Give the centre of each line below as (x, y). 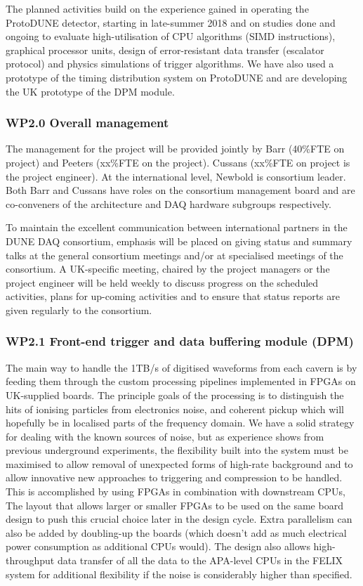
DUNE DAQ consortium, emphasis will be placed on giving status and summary (179, 241)
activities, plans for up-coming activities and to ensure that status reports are (173, 296)
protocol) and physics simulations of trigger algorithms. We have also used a (170, 64)
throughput (30, 560)
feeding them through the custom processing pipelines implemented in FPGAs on (181, 381)
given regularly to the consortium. (79, 310)
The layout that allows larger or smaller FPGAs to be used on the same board (174, 505)
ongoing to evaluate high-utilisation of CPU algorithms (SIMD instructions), (171, 36)
